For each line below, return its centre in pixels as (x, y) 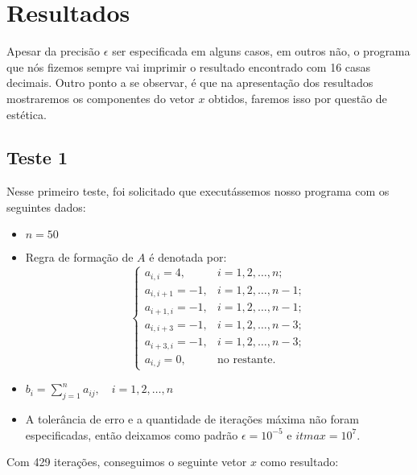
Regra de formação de (79, 257)
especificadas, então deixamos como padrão (132, 434)
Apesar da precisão (54, 51)
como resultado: (299, 462)
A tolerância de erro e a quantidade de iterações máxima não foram (192, 419)
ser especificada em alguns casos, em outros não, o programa (261, 51)
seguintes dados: (46, 207)
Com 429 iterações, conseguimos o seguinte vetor (127, 462)
